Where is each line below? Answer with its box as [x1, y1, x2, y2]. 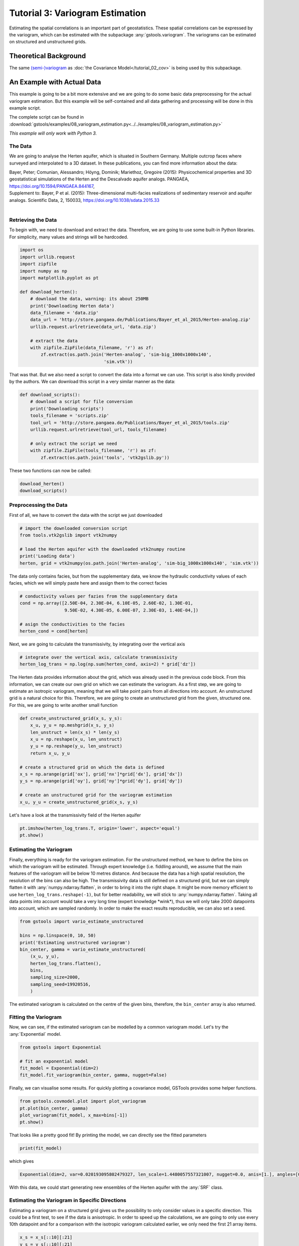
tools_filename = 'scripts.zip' [30, 413, 110, 419]
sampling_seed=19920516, [30, 981, 91, 987]
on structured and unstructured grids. [9, 39, 87, 45]
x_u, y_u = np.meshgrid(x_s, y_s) [30, 723, 115, 728]
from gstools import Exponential [19, 1044, 102, 1050]
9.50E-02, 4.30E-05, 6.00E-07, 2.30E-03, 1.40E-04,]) [64, 607, 199, 613]
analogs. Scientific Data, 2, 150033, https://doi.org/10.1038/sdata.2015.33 [9, 197, 159, 203]
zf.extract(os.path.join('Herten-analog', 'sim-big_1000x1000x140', [40, 352, 212, 357]
